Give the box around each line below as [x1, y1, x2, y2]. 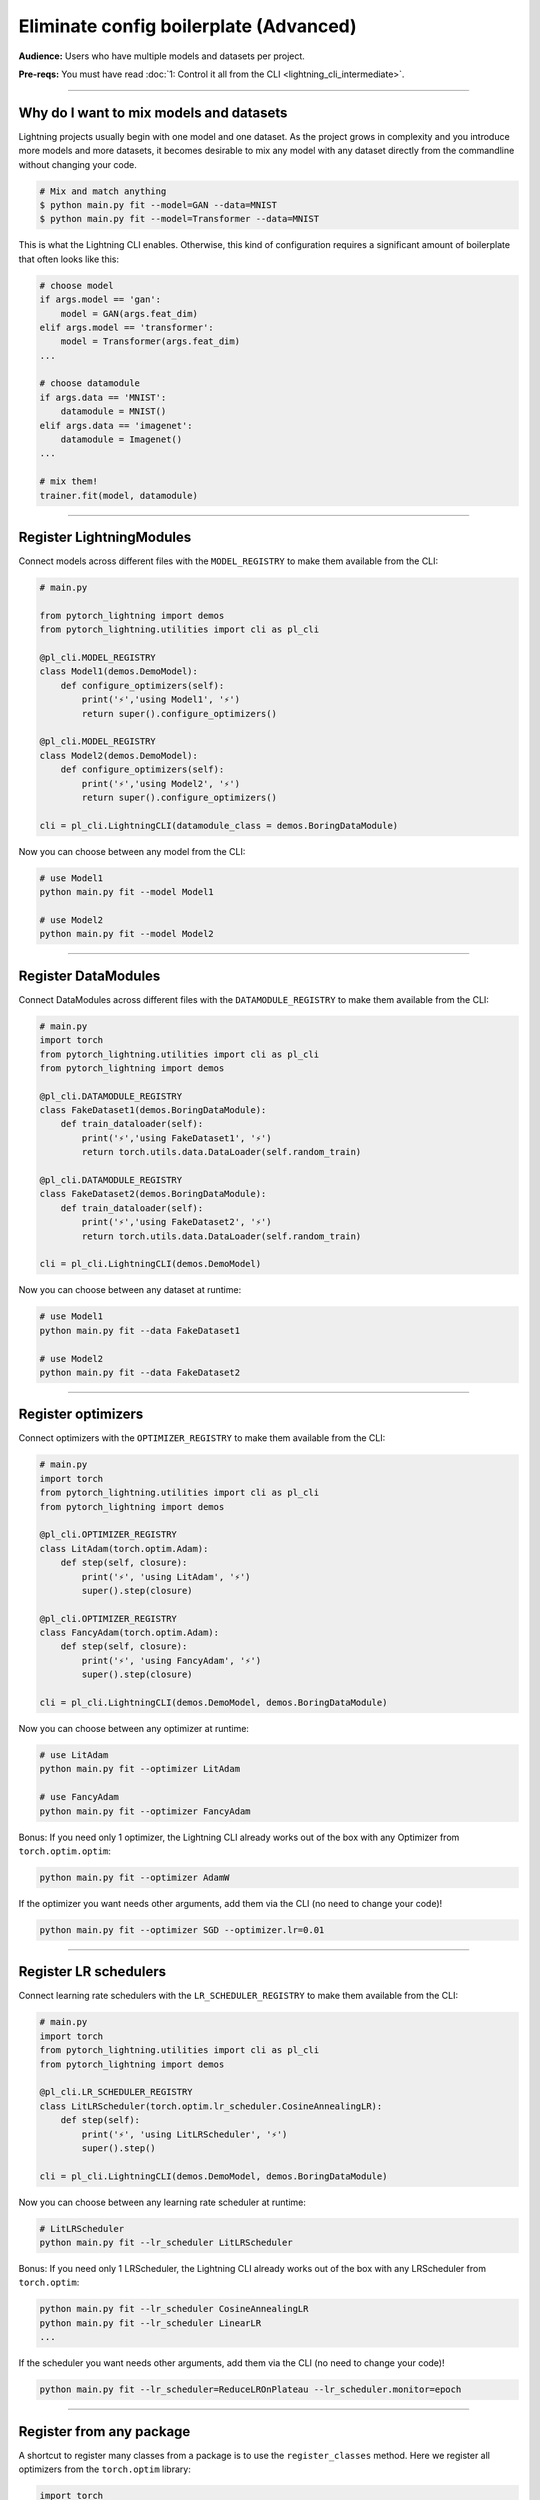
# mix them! [39, 476, 99, 487]
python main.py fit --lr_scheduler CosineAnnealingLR [39, 2303, 309, 2315]
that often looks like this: [18, 253, 120, 265]
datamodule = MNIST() [60, 406, 167, 417]
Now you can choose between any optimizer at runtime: [18, 1723, 250, 1735]
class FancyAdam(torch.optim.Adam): [39, 1627, 220, 1639]
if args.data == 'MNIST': [39, 391, 167, 403]
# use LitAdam [39, 1750, 109, 1761]
